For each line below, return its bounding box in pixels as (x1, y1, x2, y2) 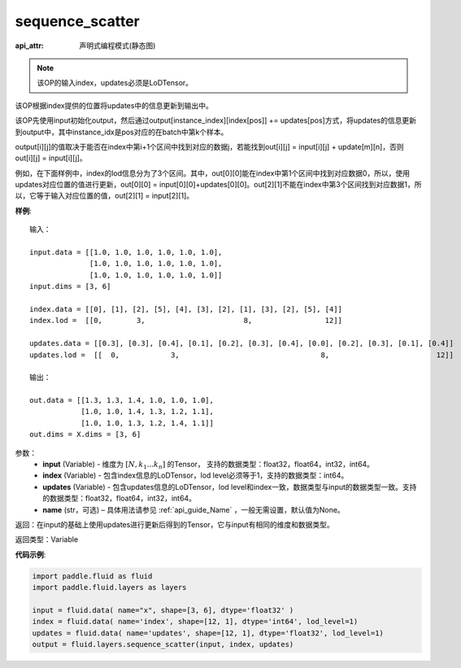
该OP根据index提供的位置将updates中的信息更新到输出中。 (15, 100, 213, 110)
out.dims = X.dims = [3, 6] (29, 430, 141, 439)
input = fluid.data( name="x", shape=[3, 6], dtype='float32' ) (32, 605, 294, 614)
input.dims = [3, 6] (29, 282, 111, 291)
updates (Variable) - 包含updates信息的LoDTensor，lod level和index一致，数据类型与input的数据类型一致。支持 (42, 482, 417, 491)
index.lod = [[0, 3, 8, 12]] (29, 316, 343, 325)
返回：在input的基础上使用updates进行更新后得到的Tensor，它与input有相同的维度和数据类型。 (15, 520, 334, 529)
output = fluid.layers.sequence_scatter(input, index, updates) (32, 640, 294, 649)
